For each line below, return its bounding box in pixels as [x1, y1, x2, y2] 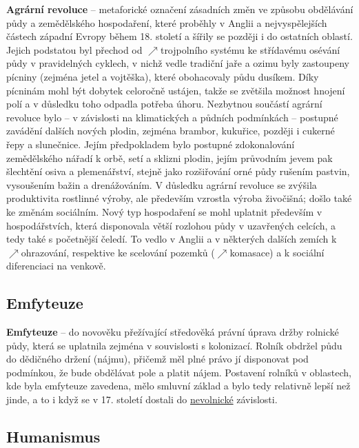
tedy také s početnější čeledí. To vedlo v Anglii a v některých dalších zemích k [6, 232, 337, 246]
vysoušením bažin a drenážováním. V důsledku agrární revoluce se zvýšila [6, 177, 317, 192]
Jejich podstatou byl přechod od [6, 42, 143, 57]
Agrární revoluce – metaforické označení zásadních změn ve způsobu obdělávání [6, 2, 353, 16]
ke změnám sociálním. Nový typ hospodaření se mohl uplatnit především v [6, 204, 322, 218]
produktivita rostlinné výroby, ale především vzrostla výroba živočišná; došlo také [6, 191, 352, 205]
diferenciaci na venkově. [6, 258, 106, 273]
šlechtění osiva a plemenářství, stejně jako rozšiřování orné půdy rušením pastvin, [6, 164, 350, 179]
